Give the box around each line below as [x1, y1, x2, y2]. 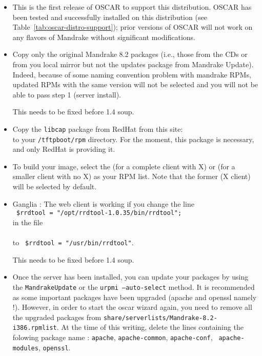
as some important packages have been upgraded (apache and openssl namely [12, 291, 257, 302]
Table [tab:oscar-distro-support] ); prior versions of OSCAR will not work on [12, 22, 253, 32]
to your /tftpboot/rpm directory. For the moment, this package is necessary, [12, 133, 254, 144]
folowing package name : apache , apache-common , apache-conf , [12, 332, 213, 343]
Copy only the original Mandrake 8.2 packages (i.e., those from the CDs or [12, 49, 248, 60]
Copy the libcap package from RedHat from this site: [12, 123, 183, 134]
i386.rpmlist [12, 324, 57, 332]
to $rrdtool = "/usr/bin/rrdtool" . [12, 237, 134, 248]
